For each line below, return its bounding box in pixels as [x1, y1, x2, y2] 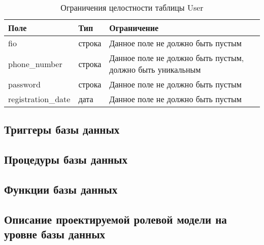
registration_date [8, 93, 71, 105]
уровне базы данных [4, 226, 106, 242]
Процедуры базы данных [4, 151, 127, 167]
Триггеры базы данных [4, 121, 120, 137]
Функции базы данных [4, 181, 118, 197]
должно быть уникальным [109, 64, 201, 75]
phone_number [8, 57, 62, 70]
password [8, 78, 41, 90]
